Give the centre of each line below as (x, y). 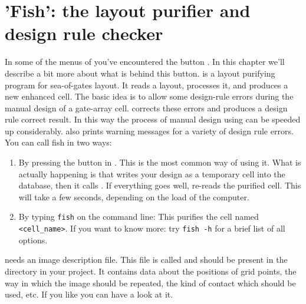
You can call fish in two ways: (58, 142)
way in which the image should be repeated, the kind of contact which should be (150, 282)
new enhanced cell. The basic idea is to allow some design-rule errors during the (149, 96)
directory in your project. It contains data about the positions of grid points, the (151, 271)
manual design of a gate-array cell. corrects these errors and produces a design (146, 108)
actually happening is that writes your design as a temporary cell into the (152, 174)
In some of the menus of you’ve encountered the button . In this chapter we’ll (145, 62)
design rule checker (84, 33)
